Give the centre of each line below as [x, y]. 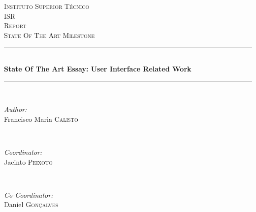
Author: [16, 109]
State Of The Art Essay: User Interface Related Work [98, 68]
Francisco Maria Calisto [41, 119]
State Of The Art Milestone [49, 35]
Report [15, 25]
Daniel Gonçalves [31, 204]
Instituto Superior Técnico [47, 6]
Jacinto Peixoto [28, 161]
